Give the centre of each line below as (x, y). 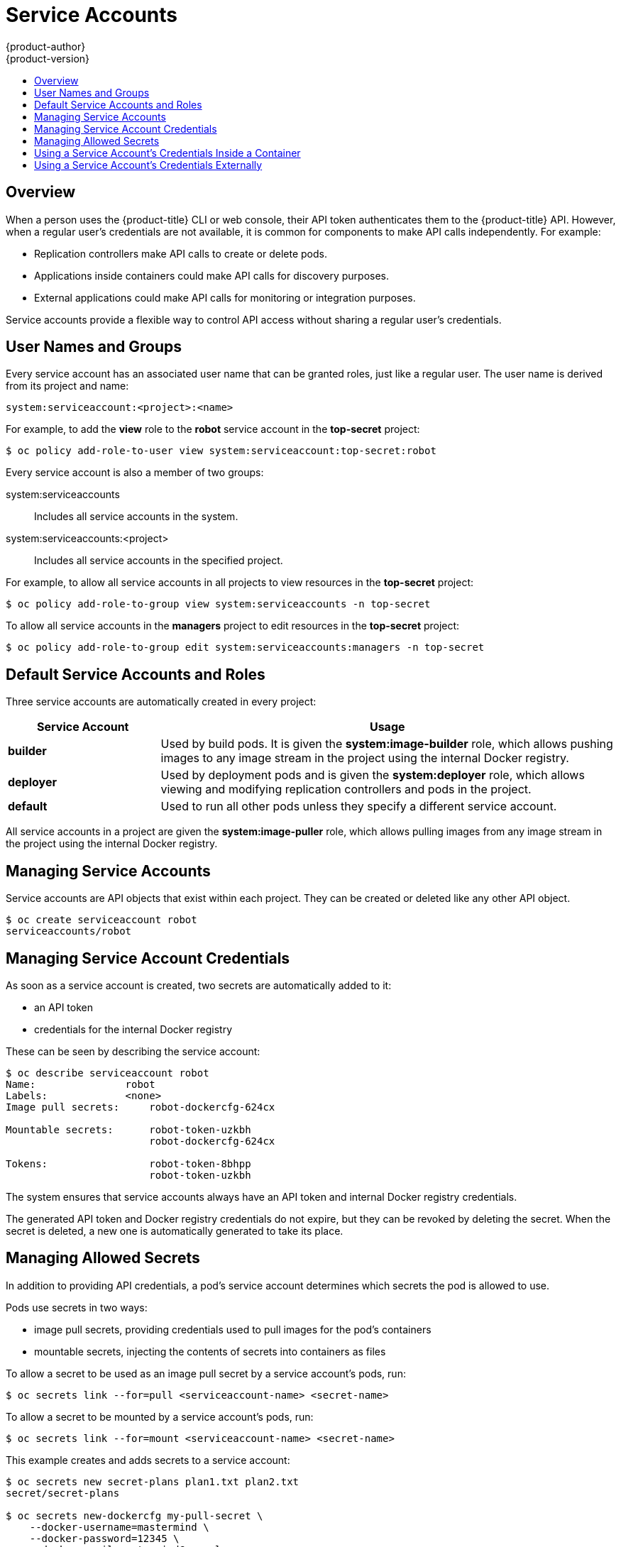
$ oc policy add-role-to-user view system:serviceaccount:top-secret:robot (221, 451)
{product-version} (48, 58)
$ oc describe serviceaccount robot (108, 1073)
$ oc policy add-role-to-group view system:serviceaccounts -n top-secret (218, 604)
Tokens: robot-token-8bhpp (128, 1163)
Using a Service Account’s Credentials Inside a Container (167, 153)
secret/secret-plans (63, 1493)
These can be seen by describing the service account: (133, 1051)
